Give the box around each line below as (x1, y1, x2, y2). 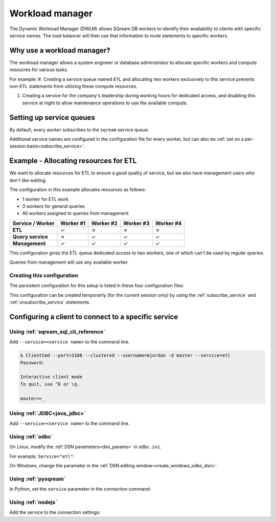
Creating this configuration (9, 272, 79, 279)
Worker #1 (60, 220, 86, 227)
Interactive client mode (20, 374, 83, 380)
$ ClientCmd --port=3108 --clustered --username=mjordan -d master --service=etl (20, 353, 231, 358)
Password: (20, 360, 45, 365)
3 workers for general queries (22, 203, 85, 209)
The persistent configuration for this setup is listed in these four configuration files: (9, 282, 184, 289)
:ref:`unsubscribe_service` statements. (9, 299, 91, 306)
